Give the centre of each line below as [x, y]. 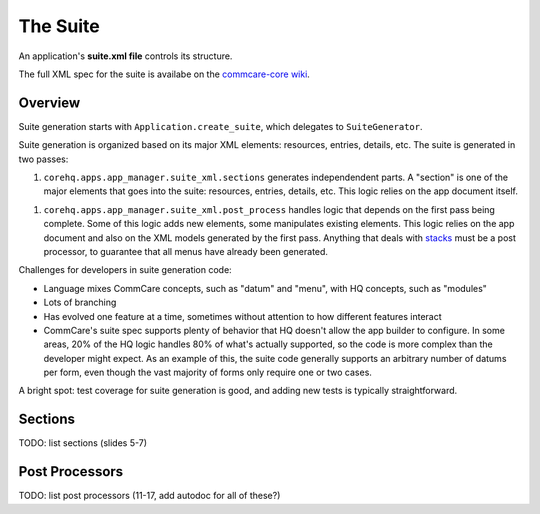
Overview [49, 102]
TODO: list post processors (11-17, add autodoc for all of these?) [149, 496]
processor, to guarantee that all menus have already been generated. [186, 251]
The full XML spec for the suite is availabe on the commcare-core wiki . [164, 74]
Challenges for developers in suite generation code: [125, 270]
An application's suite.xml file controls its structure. [125, 56]
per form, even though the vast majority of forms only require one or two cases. [207, 372]
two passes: [43, 159]
